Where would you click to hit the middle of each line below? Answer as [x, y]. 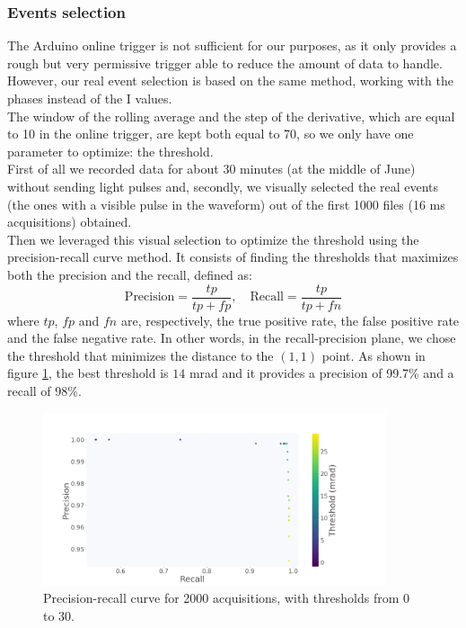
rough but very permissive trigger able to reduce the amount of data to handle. [225, 63]
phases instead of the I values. [90, 98]
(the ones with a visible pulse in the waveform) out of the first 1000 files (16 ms [226, 204]
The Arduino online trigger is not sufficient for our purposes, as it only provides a [232, 45]
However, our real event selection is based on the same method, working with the [231, 81]
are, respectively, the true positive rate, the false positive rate [290, 320]
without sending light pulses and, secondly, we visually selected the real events [223, 186]
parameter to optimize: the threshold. [110, 151]
